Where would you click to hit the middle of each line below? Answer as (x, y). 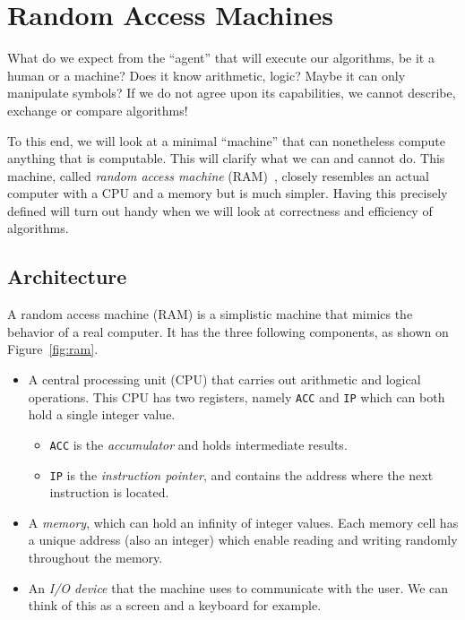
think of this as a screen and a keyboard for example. (175, 605)
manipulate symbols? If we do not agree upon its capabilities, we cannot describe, (232, 93)
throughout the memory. (95, 557)
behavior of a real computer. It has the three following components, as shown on (228, 331)
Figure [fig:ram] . (53, 349)
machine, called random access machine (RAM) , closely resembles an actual (218, 175)
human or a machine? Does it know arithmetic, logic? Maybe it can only (207, 75)
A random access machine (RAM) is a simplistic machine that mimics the (210, 314)
